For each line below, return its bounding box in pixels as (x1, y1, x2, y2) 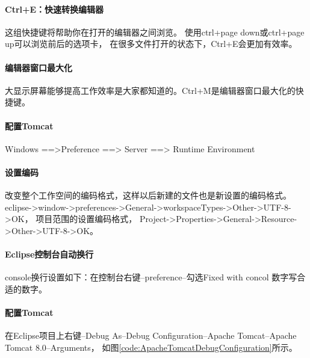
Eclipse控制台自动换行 (5, 248, 94, 261)
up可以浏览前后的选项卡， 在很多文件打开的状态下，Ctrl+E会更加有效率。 (5, 37, 297, 50)
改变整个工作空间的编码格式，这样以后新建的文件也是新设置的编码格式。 (5, 189, 291, 202)
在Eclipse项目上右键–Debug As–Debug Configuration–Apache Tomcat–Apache (5, 329, 297, 342)
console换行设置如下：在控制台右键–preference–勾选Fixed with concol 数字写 (5, 271, 297, 283)
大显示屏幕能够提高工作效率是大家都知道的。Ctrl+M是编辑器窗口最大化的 (5, 84, 296, 96)
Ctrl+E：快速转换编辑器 (5, 2, 104, 15)
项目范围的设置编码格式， (36, 212, 137, 225)
